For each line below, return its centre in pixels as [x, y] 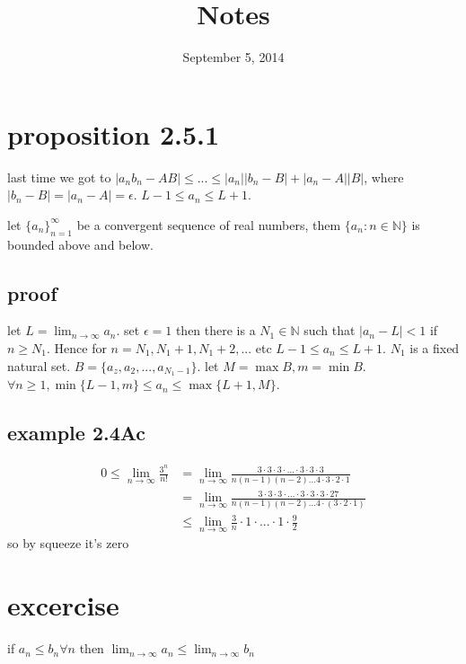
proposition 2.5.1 [114, 133]
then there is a [215, 330]
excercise [63, 605]
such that [330, 330]
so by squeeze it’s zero [68, 543]
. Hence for [77, 348]
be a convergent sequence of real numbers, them [209, 224]
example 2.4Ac [77, 433]
